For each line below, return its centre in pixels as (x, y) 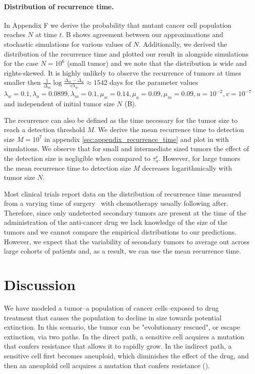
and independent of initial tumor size (59, 103)
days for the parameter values (154, 82)
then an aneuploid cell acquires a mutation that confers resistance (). (107, 365)
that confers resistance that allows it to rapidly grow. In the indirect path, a (118, 346)
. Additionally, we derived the (183, 44)
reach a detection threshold (45, 129)
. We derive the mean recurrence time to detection (169, 129)
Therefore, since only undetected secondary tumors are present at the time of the (125, 212)
